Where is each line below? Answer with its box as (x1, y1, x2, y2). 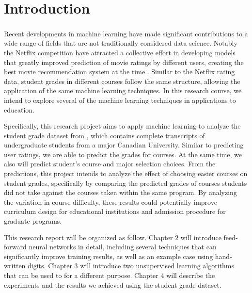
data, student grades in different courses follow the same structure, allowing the (4, 76, 240, 86)
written (4, 260, 26, 271)
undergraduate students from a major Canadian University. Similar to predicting (4, 140, 244, 150)
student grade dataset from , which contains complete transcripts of (4, 130, 205, 140)
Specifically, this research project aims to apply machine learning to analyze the (4, 121, 241, 131)
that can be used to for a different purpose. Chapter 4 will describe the (4, 270, 215, 280)
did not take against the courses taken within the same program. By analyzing (4, 187, 237, 197)
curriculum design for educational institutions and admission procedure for (4, 206, 226, 216)
